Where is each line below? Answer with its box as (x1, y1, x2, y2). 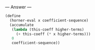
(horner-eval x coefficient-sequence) (9, 18, 89, 23)
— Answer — (5, 4, 32, 10)
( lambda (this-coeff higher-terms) (11, 27, 84, 32)
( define (5, 14, 21, 18)
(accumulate (9, 22, 34, 27)
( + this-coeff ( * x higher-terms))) (16, 32, 91, 36)
